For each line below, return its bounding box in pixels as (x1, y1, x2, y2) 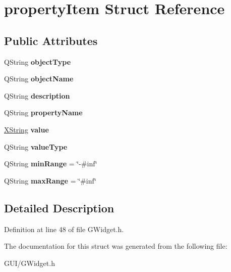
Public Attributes (4, 32, 98, 48)
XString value (4, 124, 49, 134)
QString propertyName (4, 107, 83, 118)
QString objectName (4, 73, 74, 84)
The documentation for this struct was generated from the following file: (4, 241, 227, 251)
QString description (4, 90, 70, 101)
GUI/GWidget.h (4, 257, 55, 268)
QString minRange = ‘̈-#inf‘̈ (4, 158, 97, 169)
